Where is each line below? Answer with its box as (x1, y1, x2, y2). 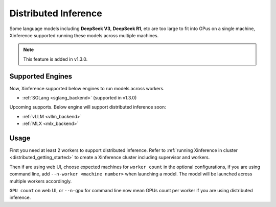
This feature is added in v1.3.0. (23, 56, 88, 62)
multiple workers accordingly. (9, 178, 72, 184)
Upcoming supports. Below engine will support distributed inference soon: (9, 104, 166, 110)
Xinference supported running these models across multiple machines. (9, 32, 159, 38)
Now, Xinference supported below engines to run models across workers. (9, 85, 165, 91)
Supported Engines (9, 72, 73, 81)
